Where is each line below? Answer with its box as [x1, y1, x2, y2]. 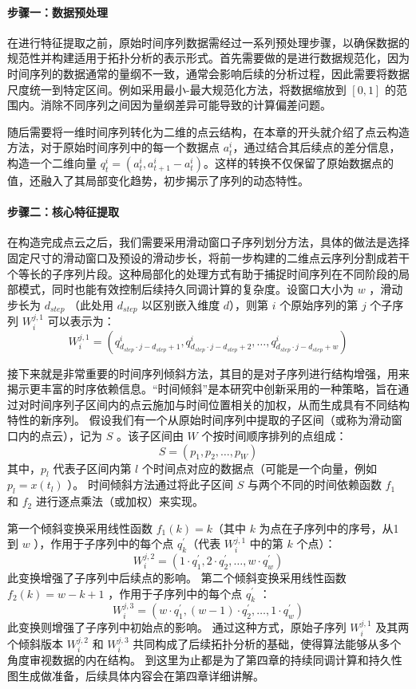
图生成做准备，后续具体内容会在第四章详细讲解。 [7, 667, 264, 683]
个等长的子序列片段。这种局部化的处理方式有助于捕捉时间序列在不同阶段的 [7, 265, 398, 282]
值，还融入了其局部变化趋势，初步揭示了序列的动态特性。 [7, 171, 309, 188]
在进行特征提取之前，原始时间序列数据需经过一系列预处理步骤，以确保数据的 [7, 33, 410, 50]
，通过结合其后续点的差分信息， [232, 139, 401, 156]
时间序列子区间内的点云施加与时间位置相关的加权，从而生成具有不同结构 [29, 396, 410, 412]
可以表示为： [47, 313, 115, 329]
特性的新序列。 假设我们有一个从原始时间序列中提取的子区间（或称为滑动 [7, 411, 391, 428]
